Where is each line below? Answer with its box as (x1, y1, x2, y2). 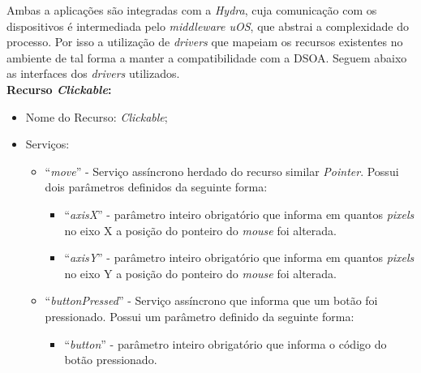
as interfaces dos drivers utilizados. (6, 65, 180, 82)
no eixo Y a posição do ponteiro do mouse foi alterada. (64, 264, 337, 281)
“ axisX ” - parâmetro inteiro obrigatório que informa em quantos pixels (64, 205, 415, 222)
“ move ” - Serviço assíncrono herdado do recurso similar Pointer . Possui (45, 162, 399, 179)
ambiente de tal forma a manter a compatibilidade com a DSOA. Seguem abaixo (6, 49, 407, 66)
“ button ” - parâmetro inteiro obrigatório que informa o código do (64, 335, 387, 352)
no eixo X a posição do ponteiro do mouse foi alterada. (64, 221, 337, 238)
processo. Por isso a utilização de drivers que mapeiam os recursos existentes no (6, 33, 403, 50)
